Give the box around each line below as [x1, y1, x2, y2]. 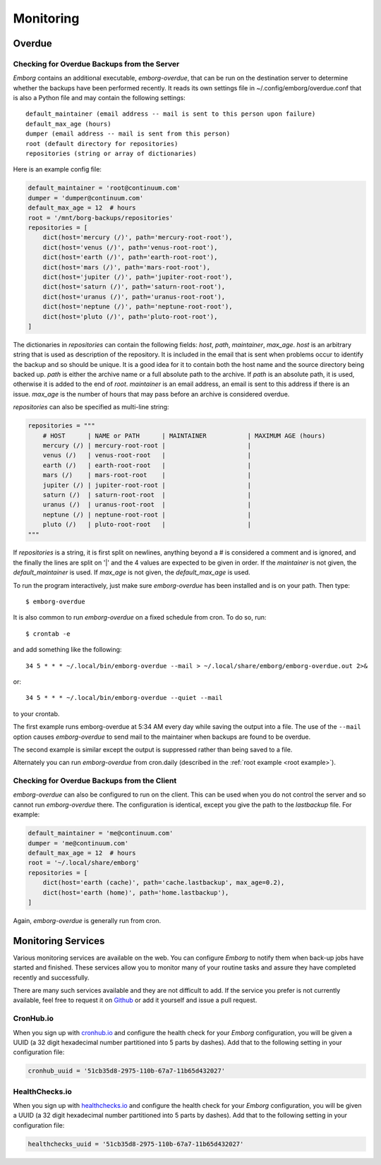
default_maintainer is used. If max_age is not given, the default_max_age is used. [13, 568, 250, 577]
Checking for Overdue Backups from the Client [13, 776, 177, 786]
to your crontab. [13, 709, 60, 718]
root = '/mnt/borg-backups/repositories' [28, 214, 174, 222]
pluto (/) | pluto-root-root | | [42, 521, 252, 529]
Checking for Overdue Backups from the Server [13, 59, 180, 68]
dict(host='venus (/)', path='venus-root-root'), [42, 243, 218, 251]
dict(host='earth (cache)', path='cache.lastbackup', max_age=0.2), [42, 879, 285, 887]
